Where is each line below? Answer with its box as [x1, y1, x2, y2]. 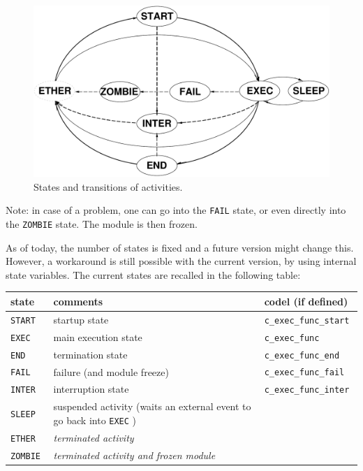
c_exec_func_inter [264, 385, 350, 396]
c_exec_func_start [264, 315, 350, 326]
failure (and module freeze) [53, 364, 169, 379]
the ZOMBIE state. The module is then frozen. [6, 216, 198, 231]
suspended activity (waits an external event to [53, 399, 251, 414]
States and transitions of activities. [34, 179, 183, 194]
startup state [53, 312, 109, 326]
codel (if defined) [264, 294, 348, 308]
